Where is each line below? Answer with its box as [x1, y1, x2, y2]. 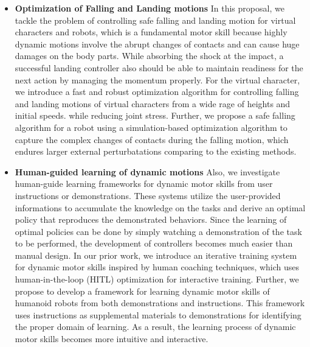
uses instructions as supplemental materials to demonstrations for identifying [15, 308, 301, 321]
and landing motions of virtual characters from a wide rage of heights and [15, 97, 291, 110]
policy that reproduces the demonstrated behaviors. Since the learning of [15, 213, 287, 226]
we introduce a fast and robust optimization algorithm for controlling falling [15, 85, 299, 98]
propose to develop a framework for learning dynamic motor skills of [15, 284, 270, 297]
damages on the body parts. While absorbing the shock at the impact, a [15, 49, 284, 62]
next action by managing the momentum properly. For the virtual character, [15, 73, 300, 86]
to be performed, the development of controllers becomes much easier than [15, 237, 293, 250]
